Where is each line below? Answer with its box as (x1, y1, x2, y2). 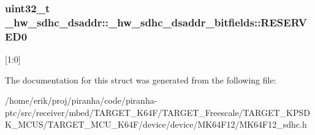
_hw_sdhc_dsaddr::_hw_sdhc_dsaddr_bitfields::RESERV (5, 14, 307, 29)
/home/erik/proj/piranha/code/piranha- (5, 94, 157, 107)
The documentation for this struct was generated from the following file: (5, 73, 276, 86)
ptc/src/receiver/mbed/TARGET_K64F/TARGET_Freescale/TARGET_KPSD (5, 106, 310, 118)
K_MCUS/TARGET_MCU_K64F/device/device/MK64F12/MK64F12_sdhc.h (5, 118, 307, 131)
